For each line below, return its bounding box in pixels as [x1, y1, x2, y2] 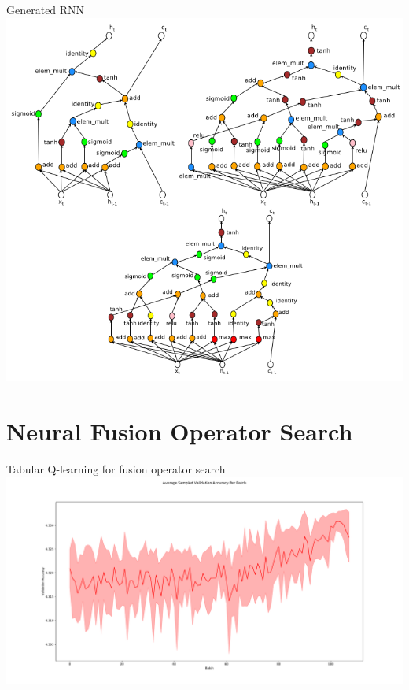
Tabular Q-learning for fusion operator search [6, 460, 226, 477]
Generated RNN [6, 2, 85, 17]
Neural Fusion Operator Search [6, 415, 353, 447]
